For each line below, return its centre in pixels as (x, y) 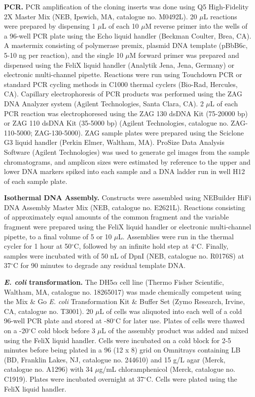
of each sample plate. (36, 181)
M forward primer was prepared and (184, 55)
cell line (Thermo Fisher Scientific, (172, 282)
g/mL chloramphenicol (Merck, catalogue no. (167, 369)
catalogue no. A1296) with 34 (49, 369)
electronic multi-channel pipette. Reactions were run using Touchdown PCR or (123, 74)
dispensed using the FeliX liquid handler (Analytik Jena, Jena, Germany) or (119, 65)
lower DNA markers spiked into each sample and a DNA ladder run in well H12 (125, 171)
